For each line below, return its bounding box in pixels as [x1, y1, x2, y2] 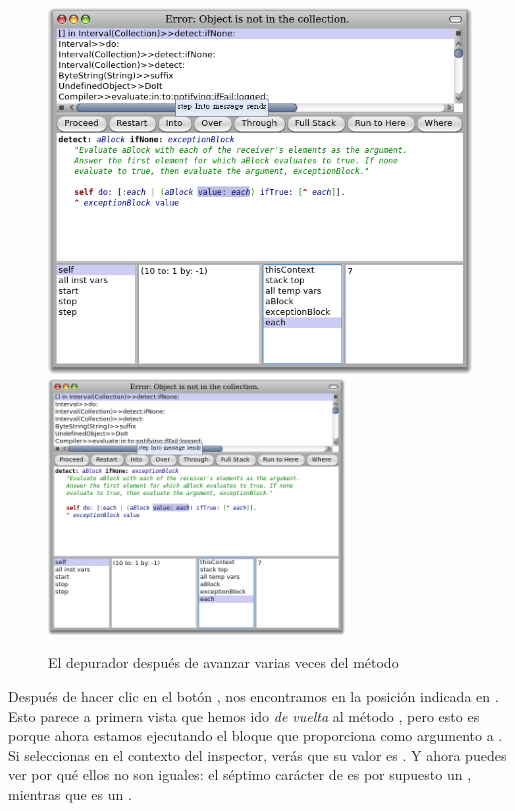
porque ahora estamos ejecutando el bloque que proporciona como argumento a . [8, 725, 503, 746]
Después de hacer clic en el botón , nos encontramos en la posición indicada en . [8, 686, 499, 707]
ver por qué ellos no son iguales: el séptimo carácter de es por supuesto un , [8, 764, 472, 785]
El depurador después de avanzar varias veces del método [48, 652, 399, 673]
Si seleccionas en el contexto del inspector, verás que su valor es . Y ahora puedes [8, 744, 507, 765]
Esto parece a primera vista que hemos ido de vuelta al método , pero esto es [8, 705, 480, 726]
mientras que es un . [8, 784, 132, 805]
